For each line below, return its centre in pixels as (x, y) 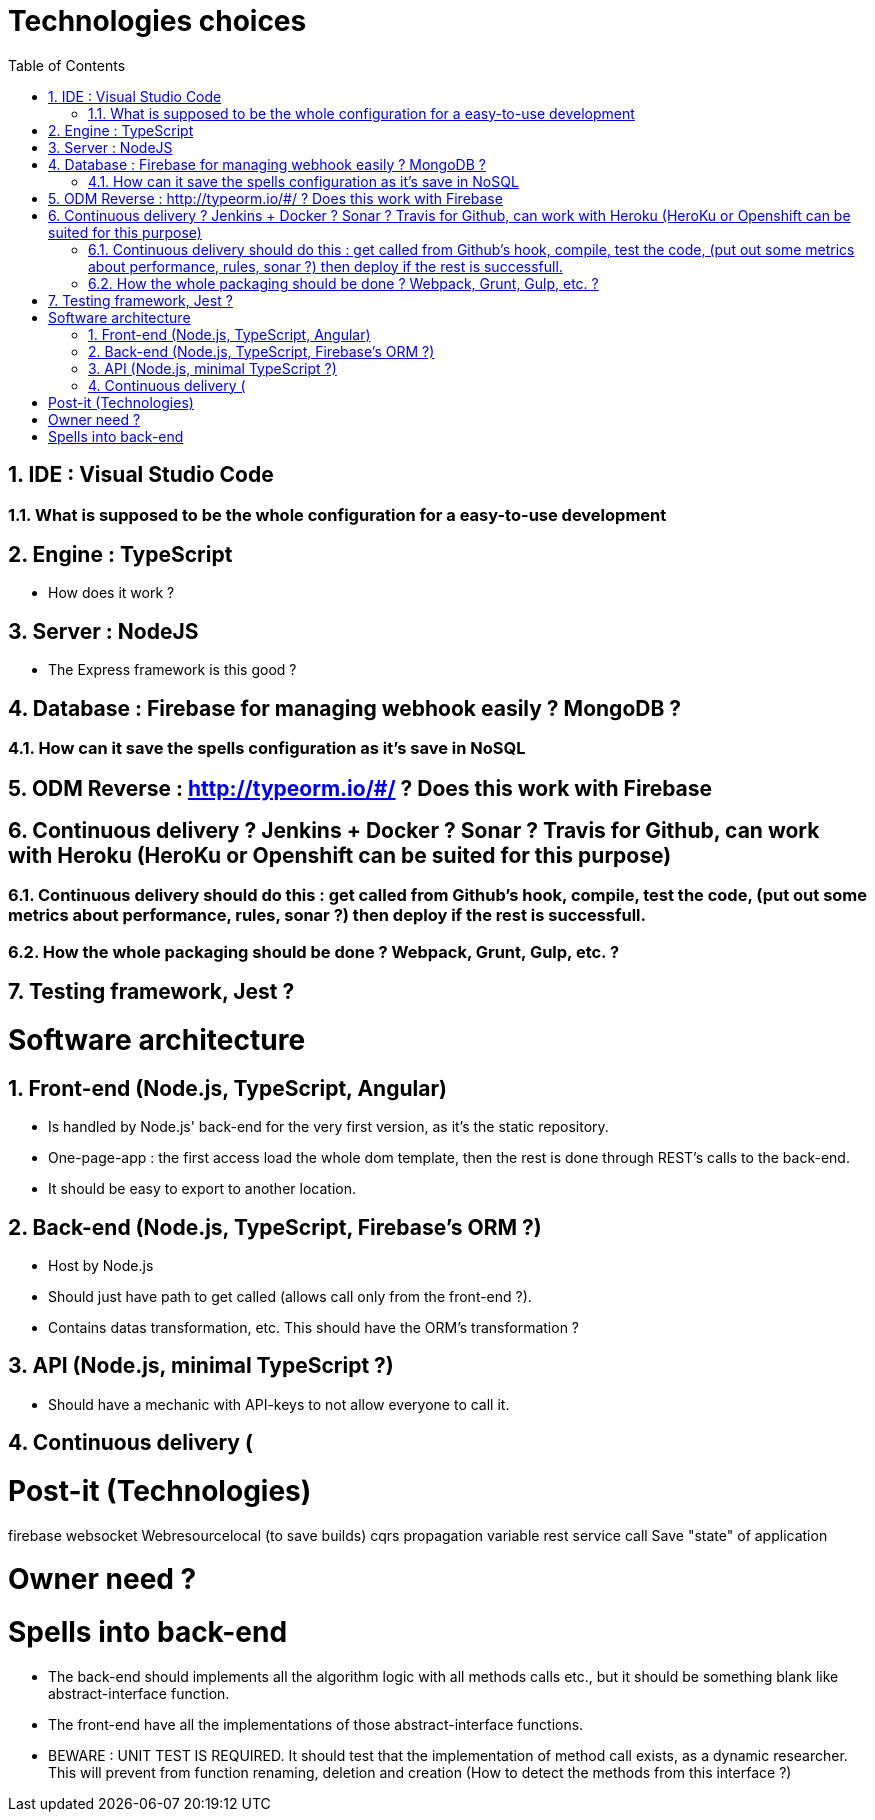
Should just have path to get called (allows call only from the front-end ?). (290, 1296)
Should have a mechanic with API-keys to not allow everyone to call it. (279, 1404)
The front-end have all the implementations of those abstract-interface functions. (316, 1724)
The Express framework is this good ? (172, 670)
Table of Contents (67, 65)
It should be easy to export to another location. (202, 1189)
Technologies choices (157, 21)
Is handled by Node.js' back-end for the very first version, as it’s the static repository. (328, 1127)
